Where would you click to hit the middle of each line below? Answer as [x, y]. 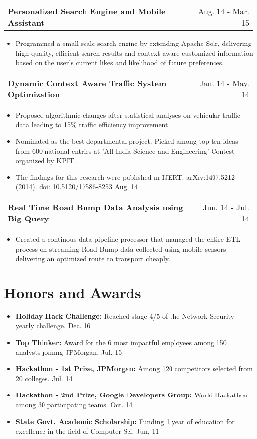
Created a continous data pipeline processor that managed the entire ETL [128, 239]
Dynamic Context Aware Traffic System [87, 83]
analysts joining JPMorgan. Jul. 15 [69, 352]
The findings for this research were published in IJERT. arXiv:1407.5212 [125, 177]
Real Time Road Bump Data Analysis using [96, 207]
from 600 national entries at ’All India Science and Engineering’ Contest [125, 151]
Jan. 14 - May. [224, 83]
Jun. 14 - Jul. [226, 207]
